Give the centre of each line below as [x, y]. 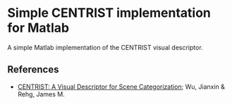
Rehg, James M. [41, 94]
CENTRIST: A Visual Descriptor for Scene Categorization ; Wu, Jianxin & [121, 87]
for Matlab [38, 28]
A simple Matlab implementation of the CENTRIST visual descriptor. [105, 47]
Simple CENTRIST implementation [109, 13]
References [33, 69]
